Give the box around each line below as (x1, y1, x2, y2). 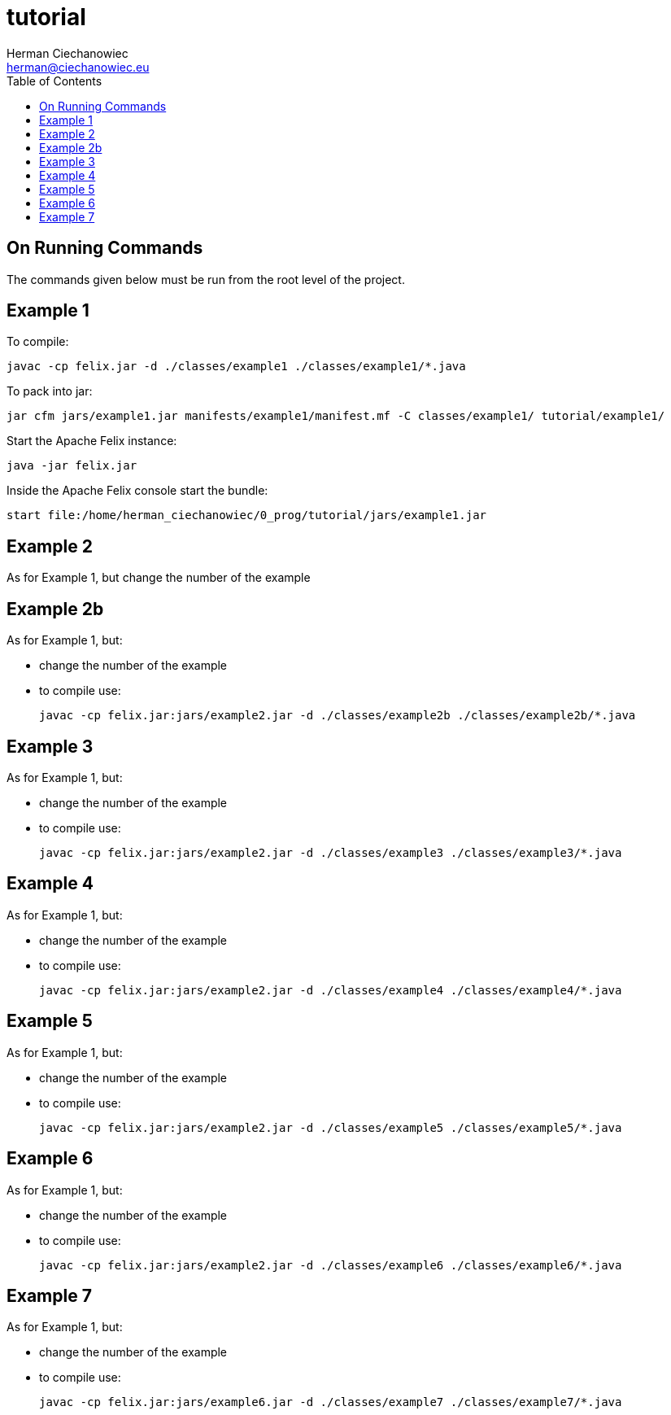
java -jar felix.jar (7, 459, 137, 473)
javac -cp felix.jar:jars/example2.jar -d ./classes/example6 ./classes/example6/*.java (39, 1258, 622, 1272)
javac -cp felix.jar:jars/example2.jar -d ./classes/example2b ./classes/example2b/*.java (39, 709, 636, 723)
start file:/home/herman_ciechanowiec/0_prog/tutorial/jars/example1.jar (7, 509, 487, 522)
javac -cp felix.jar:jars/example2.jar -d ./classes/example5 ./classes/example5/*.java (39, 1120, 622, 1134)
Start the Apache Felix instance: (7, 434, 177, 448)
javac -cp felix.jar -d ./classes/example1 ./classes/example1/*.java (7, 360, 466, 373)
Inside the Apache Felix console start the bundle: (7, 483, 268, 498)
